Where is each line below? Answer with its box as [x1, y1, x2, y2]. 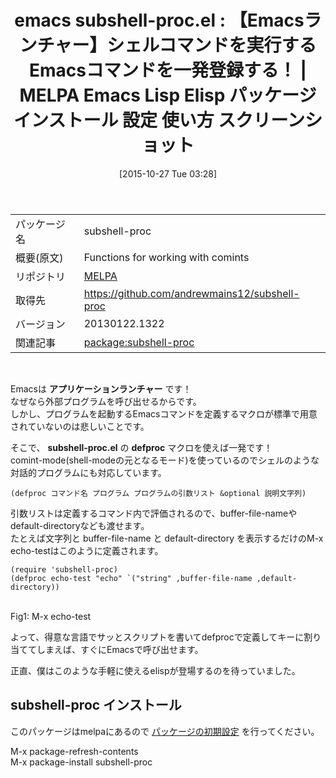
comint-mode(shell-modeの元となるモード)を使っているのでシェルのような [10, 454, 320, 466]
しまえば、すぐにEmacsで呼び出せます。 [36, 643, 204, 655]
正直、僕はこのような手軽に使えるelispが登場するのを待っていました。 [10, 664, 301, 676]
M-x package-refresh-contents [10, 745, 139, 757]
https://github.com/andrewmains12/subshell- [83, 286, 300, 300]
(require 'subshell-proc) [10, 564, 118, 575]
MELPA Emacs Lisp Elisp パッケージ [19, 84, 317, 107]
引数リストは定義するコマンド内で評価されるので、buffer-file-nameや [10, 507, 298, 519]
